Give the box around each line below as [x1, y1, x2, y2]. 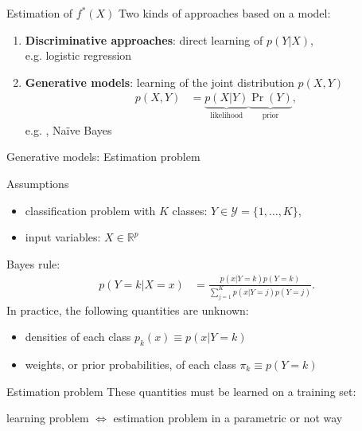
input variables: [25, 229, 101, 245]
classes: [172, 202, 208, 218]
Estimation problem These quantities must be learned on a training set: [6, 382, 356, 399]
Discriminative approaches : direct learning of [25, 31, 263, 48]
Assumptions [6, 175, 69, 192]
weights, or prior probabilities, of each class [25, 355, 236, 372]
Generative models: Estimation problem [6, 148, 200, 165]
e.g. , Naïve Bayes [25, 121, 112, 138]
